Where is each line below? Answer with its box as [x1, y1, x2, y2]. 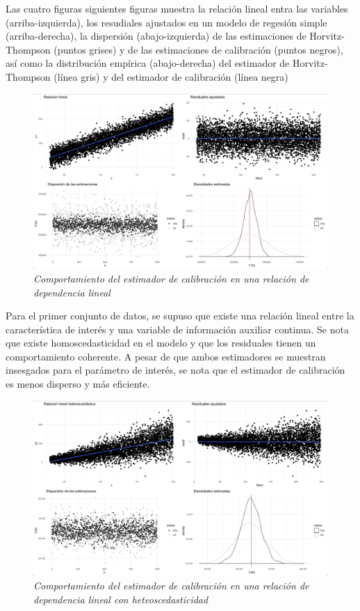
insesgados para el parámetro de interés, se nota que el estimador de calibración [6, 363, 345, 377]
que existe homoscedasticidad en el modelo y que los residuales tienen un [6, 335, 316, 350]
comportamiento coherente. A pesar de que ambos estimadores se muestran [6, 349, 326, 363]
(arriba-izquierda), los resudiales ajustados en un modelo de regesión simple [6, 15, 327, 29]
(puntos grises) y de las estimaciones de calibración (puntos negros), [54, 42, 343, 56]
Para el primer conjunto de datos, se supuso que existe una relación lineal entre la [6, 308, 354, 323]
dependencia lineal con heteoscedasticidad [33, 592, 208, 606]
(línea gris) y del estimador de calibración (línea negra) [54, 69, 288, 84]
